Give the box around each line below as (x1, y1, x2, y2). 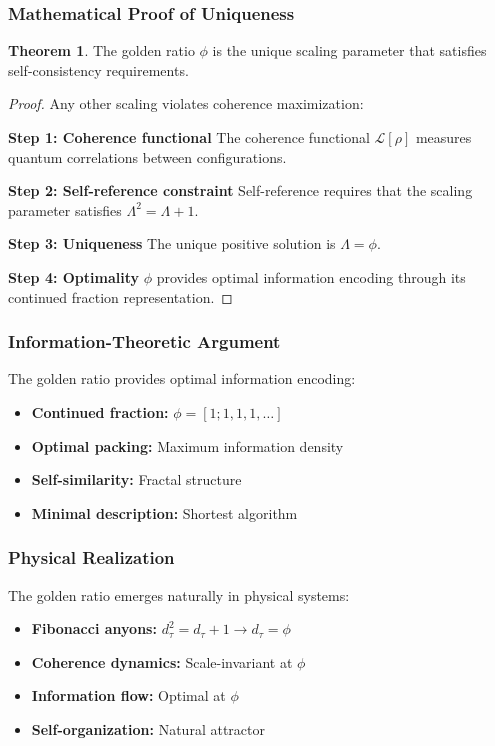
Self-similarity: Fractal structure (31, 469, 242, 490)
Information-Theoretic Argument (8, 329, 281, 354)
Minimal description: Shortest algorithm (31, 502, 298, 523)
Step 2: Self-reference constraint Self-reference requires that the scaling (8, 180, 473, 201)
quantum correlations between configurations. (8, 146, 287, 167)
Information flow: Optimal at (31, 685, 226, 706)
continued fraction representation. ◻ (8, 286, 233, 307)
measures (415, 127, 472, 147)
